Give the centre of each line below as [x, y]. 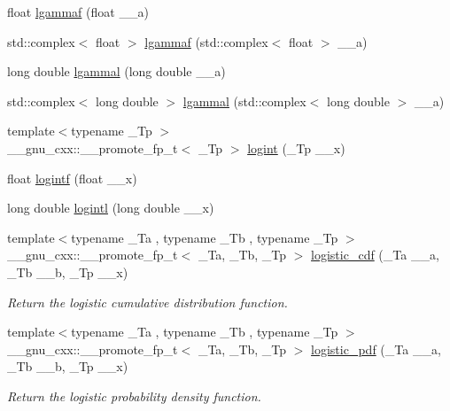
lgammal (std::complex [244, 101]
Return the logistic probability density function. [134, 395]
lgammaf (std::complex [206, 41]
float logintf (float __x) [72, 178]
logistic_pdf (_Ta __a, [376, 349]
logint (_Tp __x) [296, 147]
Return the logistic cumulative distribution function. [147, 302]
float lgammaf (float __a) [78, 12]
